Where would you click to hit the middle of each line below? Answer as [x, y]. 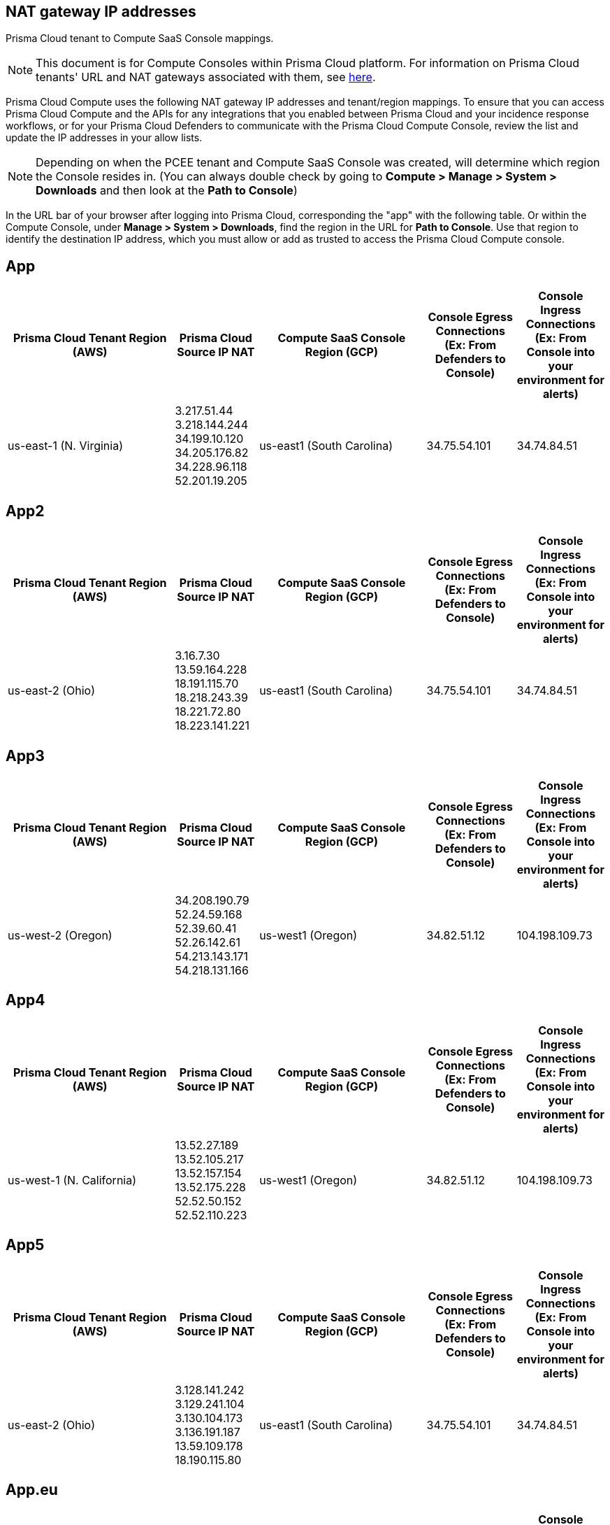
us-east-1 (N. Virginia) [65, 446]
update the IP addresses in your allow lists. [104, 138]
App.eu [32, 1490]
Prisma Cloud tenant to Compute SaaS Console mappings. [140, 38]
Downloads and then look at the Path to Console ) [167, 191]
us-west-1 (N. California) [72, 1180]
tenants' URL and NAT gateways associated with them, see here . [206, 77]
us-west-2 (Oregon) [60, 935]
